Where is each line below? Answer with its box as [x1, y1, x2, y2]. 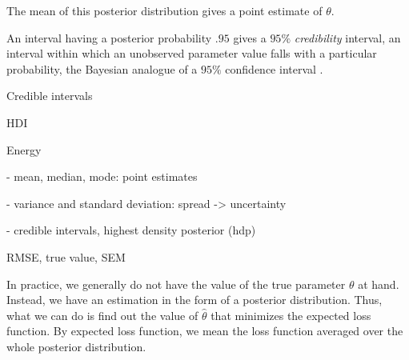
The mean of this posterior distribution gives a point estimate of [6, 2, 323, 18]
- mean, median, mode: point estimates [6, 168, 198, 185]
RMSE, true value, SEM [6, 248, 126, 265]
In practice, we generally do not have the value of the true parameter [6, 275, 346, 292]
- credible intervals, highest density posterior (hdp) [6, 222, 256, 238]
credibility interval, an [294, 29, 401, 46]
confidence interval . [225, 60, 323, 77]
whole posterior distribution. [6, 338, 146, 354]
